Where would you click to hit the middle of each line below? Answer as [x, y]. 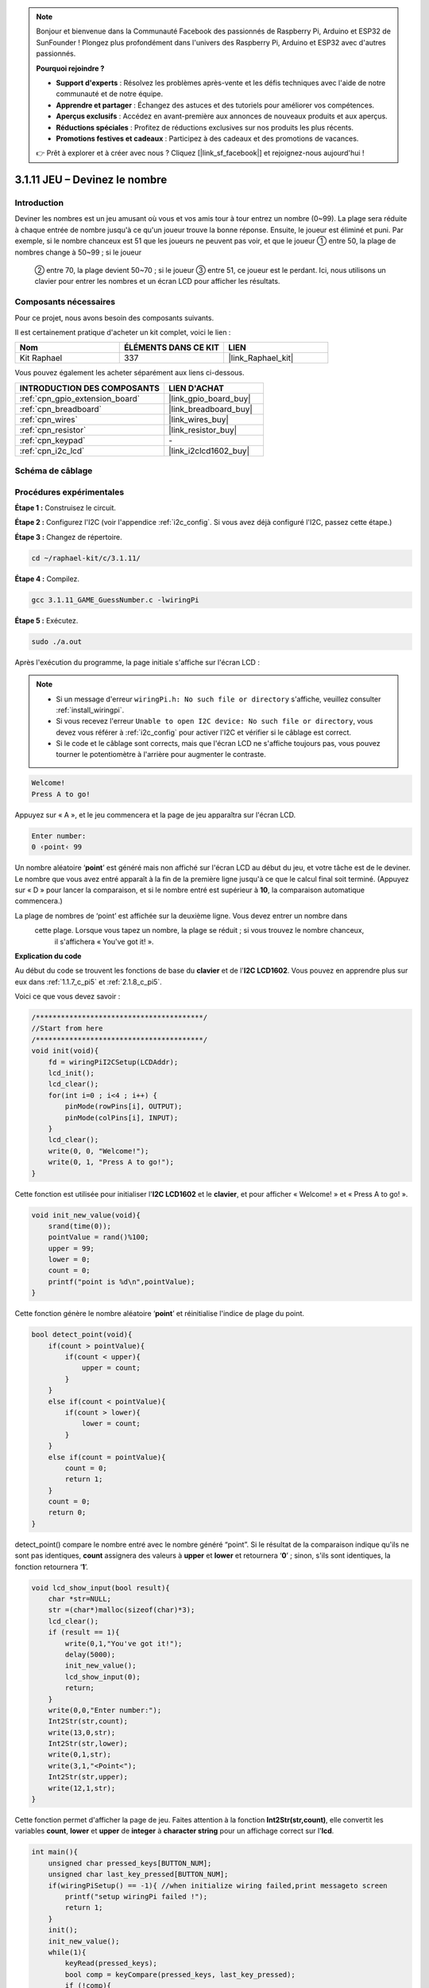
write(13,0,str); [82, 1732]
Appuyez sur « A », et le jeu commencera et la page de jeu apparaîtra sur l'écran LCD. [155, 814]
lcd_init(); [71, 1073]
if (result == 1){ [84, 1633]
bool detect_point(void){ [82, 1335]
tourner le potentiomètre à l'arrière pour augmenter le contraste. [161, 755]
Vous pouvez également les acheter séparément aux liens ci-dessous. [130, 373]
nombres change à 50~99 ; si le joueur [78, 252]
